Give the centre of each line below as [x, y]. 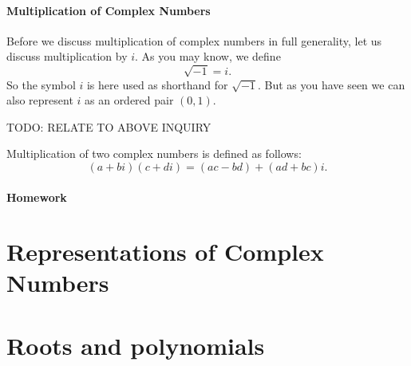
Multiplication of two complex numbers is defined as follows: [154, 153]
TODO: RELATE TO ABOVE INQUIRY [109, 126]
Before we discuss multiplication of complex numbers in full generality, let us [194, 40]
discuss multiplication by [67, 56]
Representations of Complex [165, 252]
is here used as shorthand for [157, 84]
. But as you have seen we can [331, 84]
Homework [37, 197]
